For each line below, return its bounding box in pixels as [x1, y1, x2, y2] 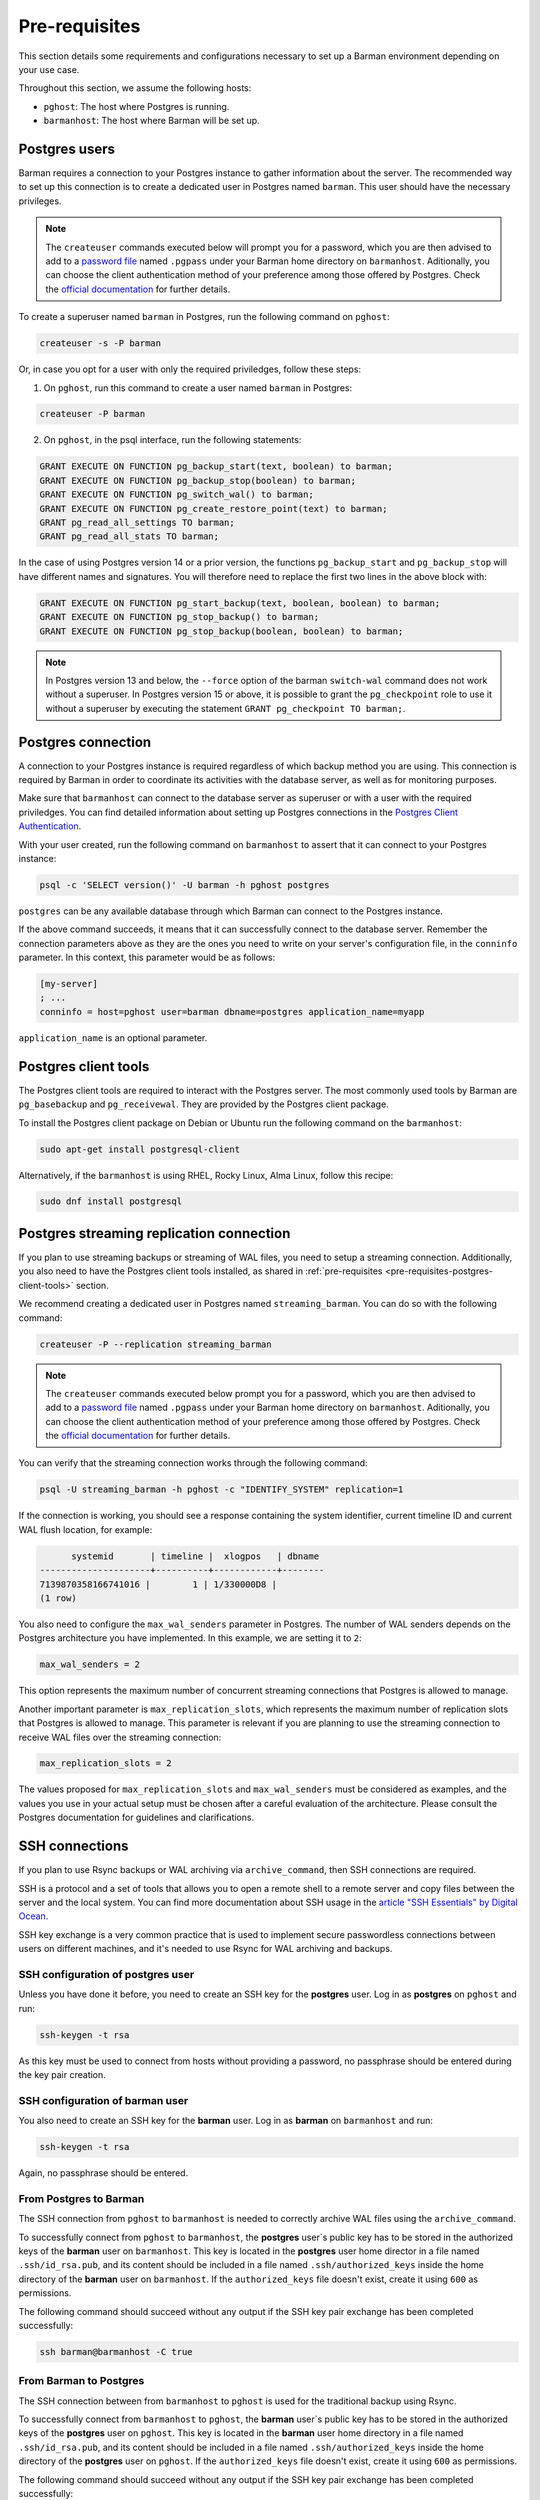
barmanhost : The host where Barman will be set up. [43, 115, 260, 127]
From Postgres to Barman [18, 2191, 145, 2205]
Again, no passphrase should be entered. [18, 2167, 189, 2179]
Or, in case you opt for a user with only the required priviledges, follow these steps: [18, 363, 362, 375]
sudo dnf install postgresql [39, 1196, 183, 1207]
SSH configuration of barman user [18, 2093, 189, 2107]
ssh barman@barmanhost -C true [39, 2346, 194, 2357]
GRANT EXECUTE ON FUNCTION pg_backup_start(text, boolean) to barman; [39, 461, 394, 472]
